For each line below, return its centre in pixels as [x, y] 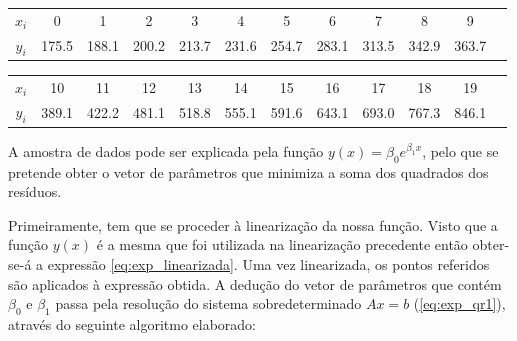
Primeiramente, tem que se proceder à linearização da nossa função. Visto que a [253, 224]
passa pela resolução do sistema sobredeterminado [208, 303]
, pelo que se [460, 150]
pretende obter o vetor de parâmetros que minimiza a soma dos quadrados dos [248, 171]
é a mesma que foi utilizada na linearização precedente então [282, 244]
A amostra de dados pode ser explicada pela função [166, 150]
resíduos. [35, 191]
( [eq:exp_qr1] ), [459, 303]
